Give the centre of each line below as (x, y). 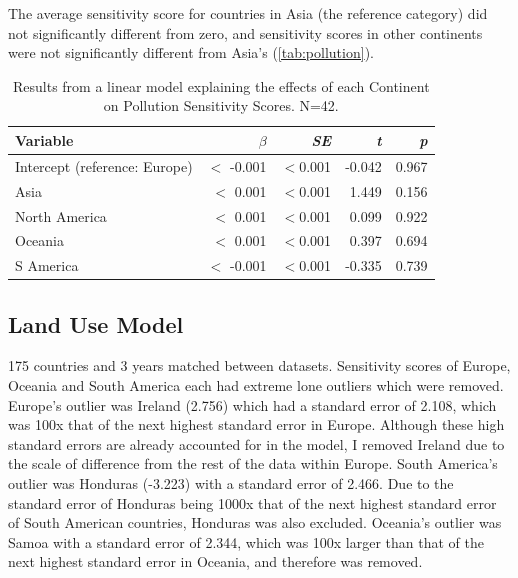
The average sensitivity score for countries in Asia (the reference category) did (248, 13)
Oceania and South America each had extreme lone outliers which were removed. (256, 385)
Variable (44, 139)
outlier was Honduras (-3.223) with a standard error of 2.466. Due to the (231, 483)
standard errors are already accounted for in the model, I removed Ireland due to (256, 443)
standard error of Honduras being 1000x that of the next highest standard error (252, 502)
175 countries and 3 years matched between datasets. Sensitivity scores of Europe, (259, 365)
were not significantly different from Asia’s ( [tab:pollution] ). (191, 52)
